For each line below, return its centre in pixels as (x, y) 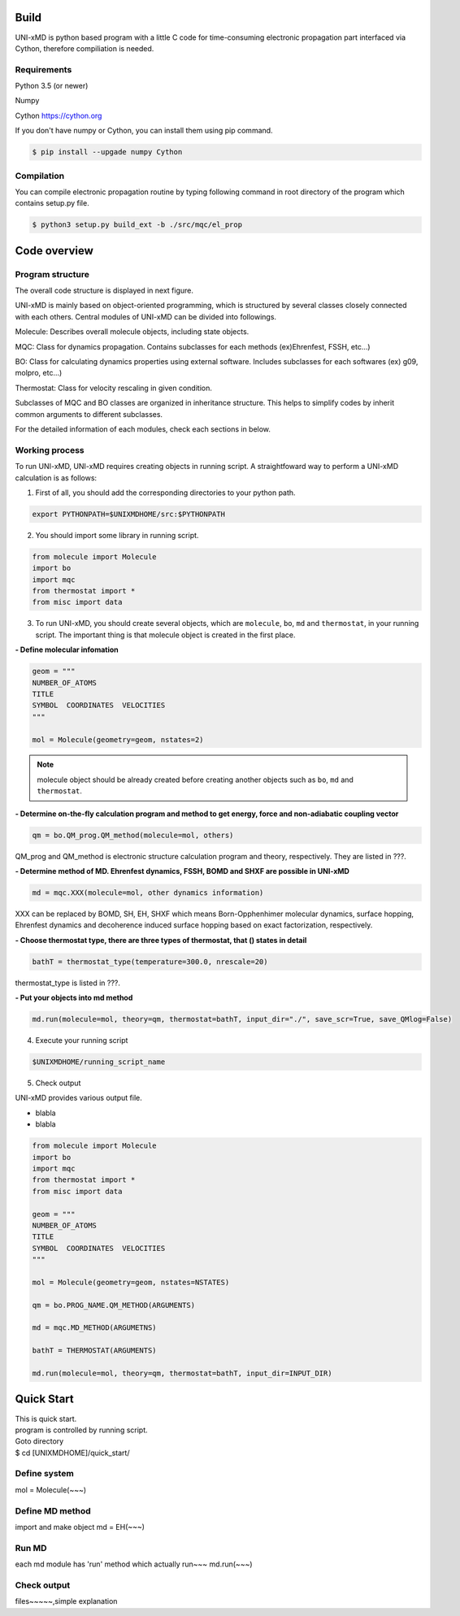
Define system (45, 1474)
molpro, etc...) (39, 373)
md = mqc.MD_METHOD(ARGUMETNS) (95, 1328)
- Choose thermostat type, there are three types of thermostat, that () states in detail (161, 940)
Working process (50, 450)
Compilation (40, 176)
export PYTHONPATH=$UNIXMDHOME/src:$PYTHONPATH (128, 514)
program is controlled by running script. (81, 1430)
